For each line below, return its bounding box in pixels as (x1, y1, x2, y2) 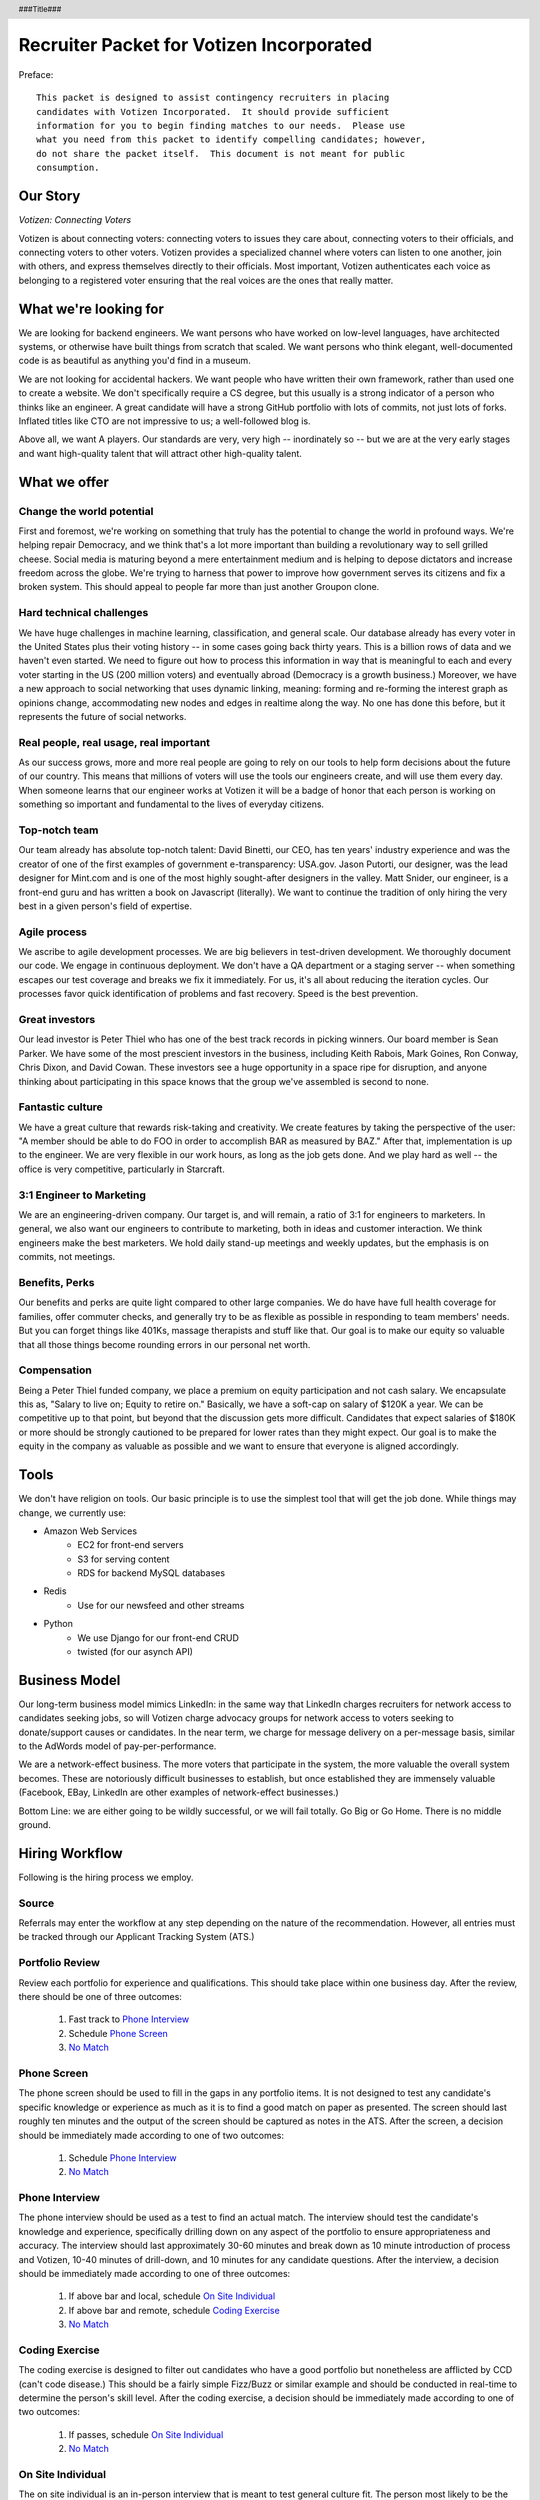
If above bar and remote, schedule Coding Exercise (68, 2304, 280, 2316)
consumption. (36, 162, 100, 174)
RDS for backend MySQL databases (77, 1567, 225, 1579)
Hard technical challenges (18, 606, 149, 620)
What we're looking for (18, 300, 164, 317)
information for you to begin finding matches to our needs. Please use (36, 120, 406, 132)
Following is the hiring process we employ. (18, 1871, 194, 1883)
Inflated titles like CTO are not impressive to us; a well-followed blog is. (18, 415, 311, 427)
